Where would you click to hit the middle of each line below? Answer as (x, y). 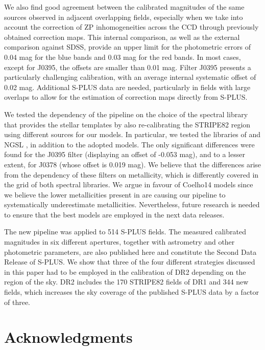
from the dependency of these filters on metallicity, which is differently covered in (131, 174)
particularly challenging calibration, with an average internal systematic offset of (130, 77)
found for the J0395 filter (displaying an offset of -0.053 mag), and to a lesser (125, 154)
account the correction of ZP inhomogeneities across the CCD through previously (131, 27)
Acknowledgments (68, 337)
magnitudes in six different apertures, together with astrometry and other (119, 242)
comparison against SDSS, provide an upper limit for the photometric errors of (128, 47)
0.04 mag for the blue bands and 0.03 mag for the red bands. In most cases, (123, 57)
